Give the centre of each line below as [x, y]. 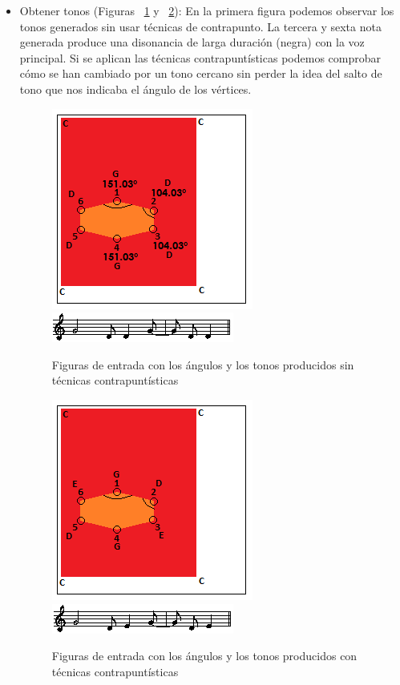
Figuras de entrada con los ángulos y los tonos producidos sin [203, 364]
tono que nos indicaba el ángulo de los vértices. [135, 89]
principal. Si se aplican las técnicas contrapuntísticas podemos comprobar [200, 57]
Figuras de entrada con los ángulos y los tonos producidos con [204, 656]
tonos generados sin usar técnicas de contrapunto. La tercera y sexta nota [200, 26]
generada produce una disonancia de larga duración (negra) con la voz [192, 42]
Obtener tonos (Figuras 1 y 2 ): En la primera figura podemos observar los [207, 10]
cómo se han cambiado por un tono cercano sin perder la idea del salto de [201, 73]
